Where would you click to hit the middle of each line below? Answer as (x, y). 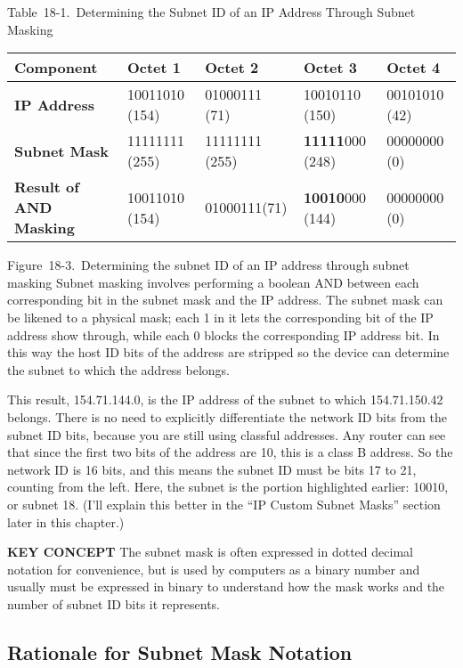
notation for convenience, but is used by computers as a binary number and (214, 569)
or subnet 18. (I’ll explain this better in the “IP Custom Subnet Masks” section (224, 504)
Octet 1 (154, 68)
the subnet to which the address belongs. (119, 369)
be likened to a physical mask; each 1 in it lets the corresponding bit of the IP (220, 317)
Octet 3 (330, 68)
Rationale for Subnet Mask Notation (180, 652)
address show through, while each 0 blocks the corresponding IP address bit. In (223, 334)
